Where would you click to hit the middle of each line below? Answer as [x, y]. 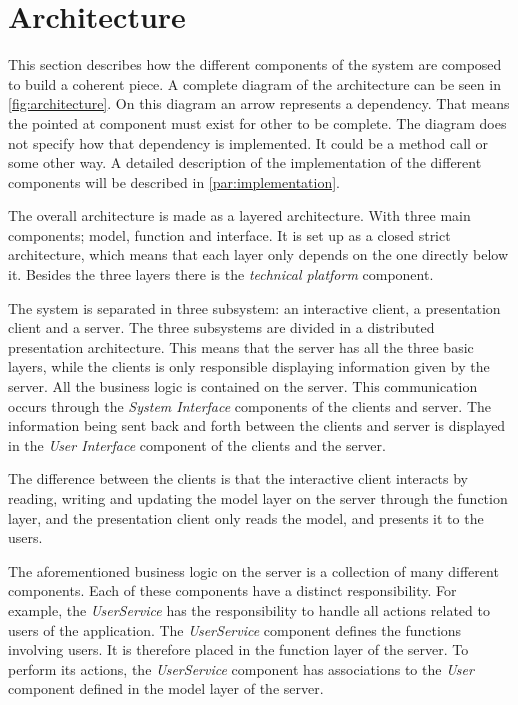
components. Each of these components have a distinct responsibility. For [232, 590]
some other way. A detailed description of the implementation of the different [245, 162]
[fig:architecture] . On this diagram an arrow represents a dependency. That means [259, 103]
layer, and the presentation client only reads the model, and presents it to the [246, 517]
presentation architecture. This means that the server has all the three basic [241, 346]
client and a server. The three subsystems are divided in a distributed [221, 327]
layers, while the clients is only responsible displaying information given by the [249, 366]
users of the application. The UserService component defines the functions [235, 629]
